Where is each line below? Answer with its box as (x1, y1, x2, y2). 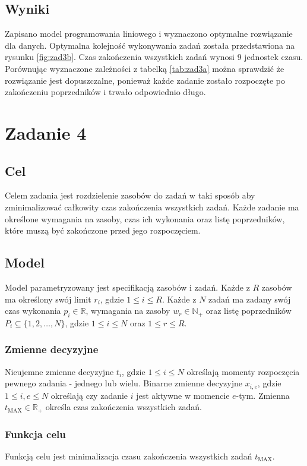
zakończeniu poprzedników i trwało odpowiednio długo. (5, 86, 206, 98)
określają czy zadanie (50, 389, 128, 401)
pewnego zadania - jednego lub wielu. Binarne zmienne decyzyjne (5, 377, 243, 389)
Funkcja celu (5, 426, 66, 441)
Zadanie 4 (5, 120, 87, 144)
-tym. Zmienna (236, 389, 290, 401)
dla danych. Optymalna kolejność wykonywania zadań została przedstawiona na (5, 39, 295, 51)
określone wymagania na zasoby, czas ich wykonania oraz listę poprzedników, (5, 212, 285, 225)
